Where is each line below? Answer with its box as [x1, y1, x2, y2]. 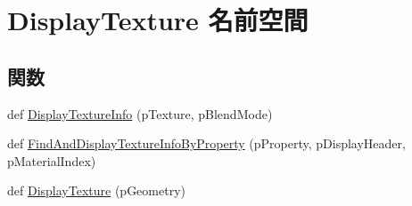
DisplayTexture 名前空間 [7, 2, 309, 38]
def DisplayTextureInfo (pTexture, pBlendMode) [7, 104, 273, 123]
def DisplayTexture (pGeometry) [7, 181, 185, 200]
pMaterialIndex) [7, 151, 96, 170]
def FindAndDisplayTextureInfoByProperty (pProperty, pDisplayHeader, [7, 134, 406, 153]
